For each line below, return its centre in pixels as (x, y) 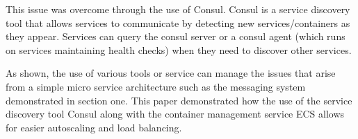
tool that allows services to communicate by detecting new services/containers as (178, 22)
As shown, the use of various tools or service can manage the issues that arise (171, 73)
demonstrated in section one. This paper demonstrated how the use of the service (179, 100)
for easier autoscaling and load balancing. (94, 127)
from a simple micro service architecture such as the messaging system (156, 86)
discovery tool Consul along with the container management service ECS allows (175, 114)
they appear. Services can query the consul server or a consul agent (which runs (176, 36)
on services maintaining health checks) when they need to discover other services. (179, 49)
